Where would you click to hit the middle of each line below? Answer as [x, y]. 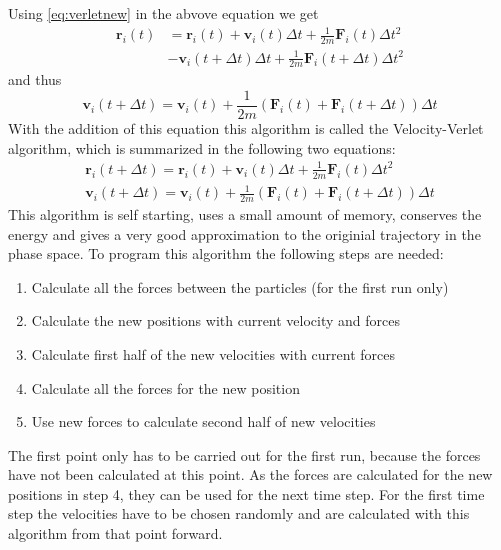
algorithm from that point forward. [115, 533]
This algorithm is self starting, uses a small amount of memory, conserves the [245, 213]
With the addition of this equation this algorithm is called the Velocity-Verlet [246, 128]
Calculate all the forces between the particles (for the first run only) [240, 286]
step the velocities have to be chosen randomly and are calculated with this [239, 513]
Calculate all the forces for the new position [165, 387]
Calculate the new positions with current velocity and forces [216, 320]
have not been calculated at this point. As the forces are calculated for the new [250, 474]
